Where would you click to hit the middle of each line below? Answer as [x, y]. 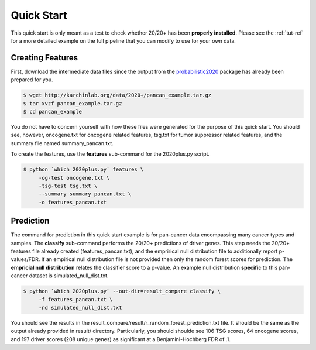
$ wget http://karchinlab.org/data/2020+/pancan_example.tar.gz [117, 95]
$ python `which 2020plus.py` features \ [83, 169]
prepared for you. [32, 80]
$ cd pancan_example [52, 111]
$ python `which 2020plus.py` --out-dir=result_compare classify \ [122, 291]
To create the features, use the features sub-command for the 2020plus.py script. [110, 154]
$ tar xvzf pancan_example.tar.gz [73, 103]
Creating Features [44, 58]
